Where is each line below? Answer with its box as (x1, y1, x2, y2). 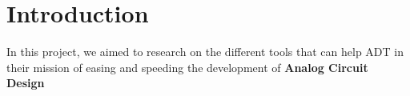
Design (6, 74, 45, 91)
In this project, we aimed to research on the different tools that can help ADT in (6, 43, 404, 60)
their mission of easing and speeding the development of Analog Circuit (6, 58, 368, 75)
